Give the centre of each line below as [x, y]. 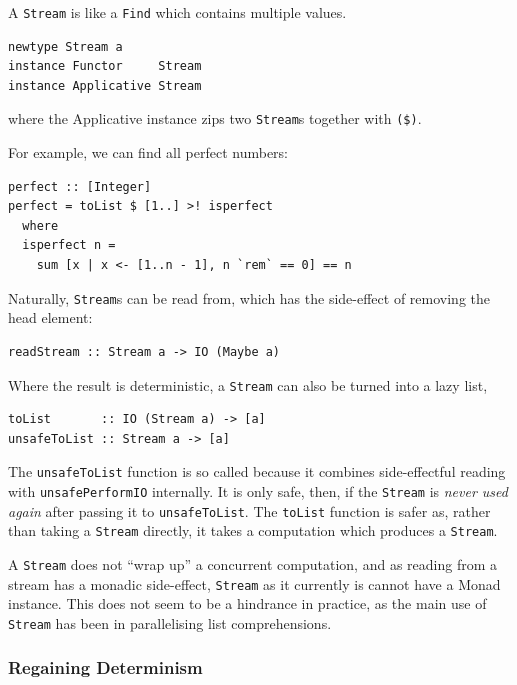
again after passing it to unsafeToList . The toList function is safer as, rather [249, 510]
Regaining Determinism [105, 667]
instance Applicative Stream [105, 85]
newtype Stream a [65, 46]
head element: [50, 317]
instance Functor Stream [105, 66]
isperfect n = [69, 245]
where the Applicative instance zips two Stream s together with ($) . [215, 118]
